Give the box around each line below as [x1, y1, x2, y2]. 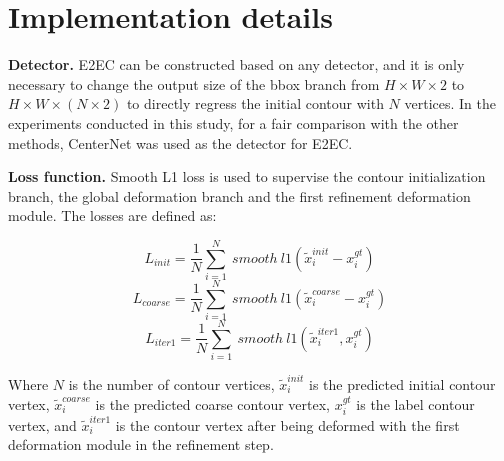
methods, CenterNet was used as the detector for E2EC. [8, 132, 353, 153]
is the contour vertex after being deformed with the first [115, 414, 460, 435]
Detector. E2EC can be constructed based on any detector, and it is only [8, 54, 465, 75]
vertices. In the [404, 93, 496, 114]
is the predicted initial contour [309, 373, 496, 394]
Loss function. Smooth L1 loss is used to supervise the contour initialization [8, 166, 486, 187]
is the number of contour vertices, [68, 373, 275, 394]
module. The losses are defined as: [8, 205, 217, 226]
